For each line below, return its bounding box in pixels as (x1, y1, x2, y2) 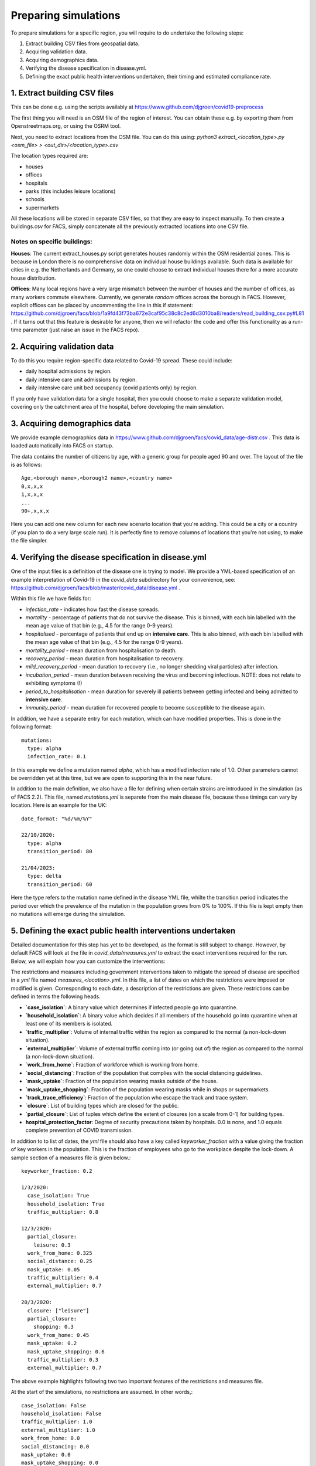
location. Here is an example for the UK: (11, 802, 107, 809)
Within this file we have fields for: (11, 595, 91, 602)
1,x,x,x (21, 491, 43, 498)
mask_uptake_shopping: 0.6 (27, 1348, 105, 1355)
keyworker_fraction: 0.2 (21, 1168, 92, 1175)
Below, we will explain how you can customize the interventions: (11, 958, 166, 965)
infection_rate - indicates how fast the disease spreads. (25, 606, 160, 613)
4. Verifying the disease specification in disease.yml (11, 552, 207, 562)
